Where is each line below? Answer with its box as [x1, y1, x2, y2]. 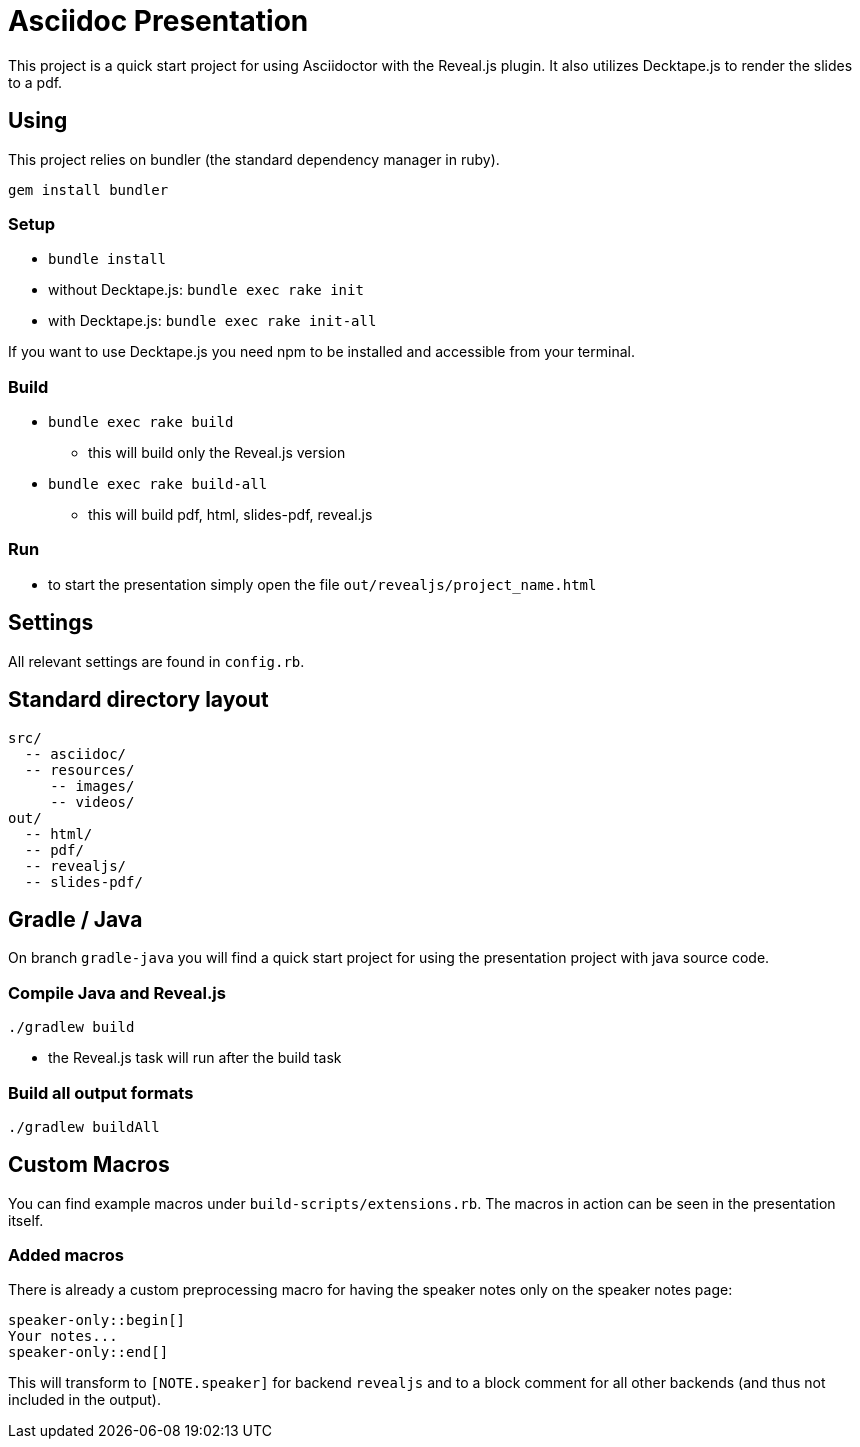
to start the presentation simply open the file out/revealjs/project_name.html [48, 575, 597, 593]
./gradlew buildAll [8, 1118, 160, 1135]
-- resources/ [24, 761, 135, 778]
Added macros [8, 1245, 124, 1266]
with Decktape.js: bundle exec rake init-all [48, 312, 377, 330]
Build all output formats [8, 1082, 194, 1103]
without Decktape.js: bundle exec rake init [48, 281, 364, 299]
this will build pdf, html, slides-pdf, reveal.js [88, 506, 373, 524]
